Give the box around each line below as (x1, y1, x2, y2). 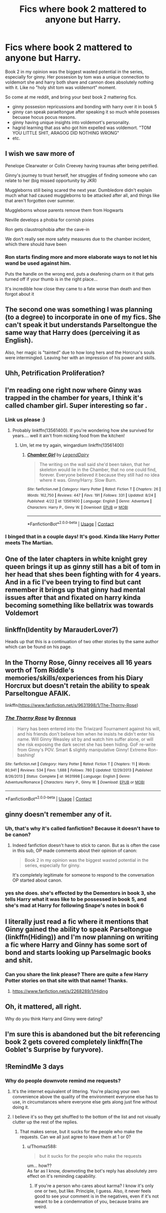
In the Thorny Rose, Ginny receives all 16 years (5, 658, 152, 666)
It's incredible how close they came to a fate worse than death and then (5, 286, 151, 292)
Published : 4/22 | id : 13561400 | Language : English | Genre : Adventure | (27, 499, 152, 504)
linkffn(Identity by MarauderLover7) (5, 625, 119, 634)
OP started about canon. (12, 877, 63, 884)
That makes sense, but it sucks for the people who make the (19, 1128, 143, 1134)
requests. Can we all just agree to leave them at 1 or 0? (19, 1134, 131, 1140)
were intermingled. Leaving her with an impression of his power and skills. (5, 355, 156, 361)
